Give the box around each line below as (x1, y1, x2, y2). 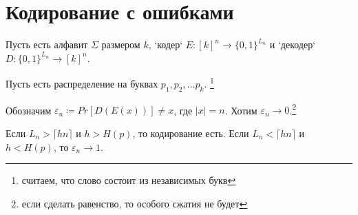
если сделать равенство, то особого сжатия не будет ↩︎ (21, 196, 248, 210)
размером (101, 37, 140, 52)
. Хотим (224, 103, 257, 117)
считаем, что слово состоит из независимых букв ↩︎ (21, 173, 236, 187)
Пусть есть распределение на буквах (6, 76, 158, 90)
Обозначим (6, 103, 52, 117)
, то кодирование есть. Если (132, 126, 249, 141)
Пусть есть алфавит (6, 37, 88, 52)
